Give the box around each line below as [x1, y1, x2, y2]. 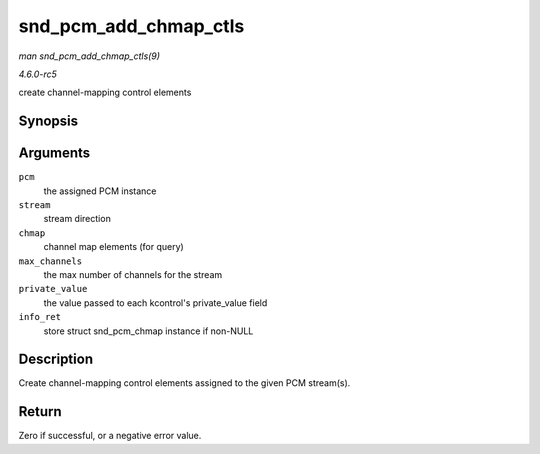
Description [18, 351, 94, 368]
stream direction [43, 213, 112, 225]
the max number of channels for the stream [43, 268, 223, 280]
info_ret [18, 311, 62, 323]
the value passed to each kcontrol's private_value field [43, 296, 268, 309]
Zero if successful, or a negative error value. [18, 430, 202, 442]
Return [18, 403, 62, 420]
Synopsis [18, 113, 79, 130]
